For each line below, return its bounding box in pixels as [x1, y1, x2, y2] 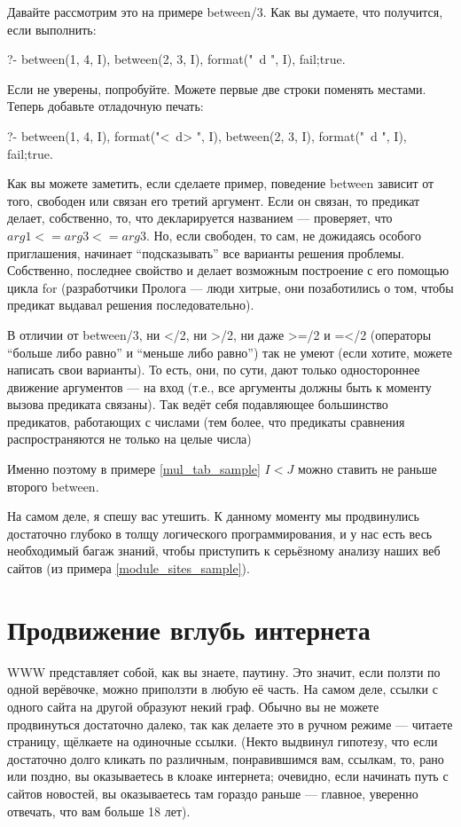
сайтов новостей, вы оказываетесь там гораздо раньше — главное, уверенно [7, 784, 418, 802]
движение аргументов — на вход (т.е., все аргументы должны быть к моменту [7, 377, 432, 396]
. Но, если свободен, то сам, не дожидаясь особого [145, 225, 421, 244]
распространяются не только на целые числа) [7, 429, 252, 448]
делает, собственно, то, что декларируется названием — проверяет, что [7, 209, 393, 227]
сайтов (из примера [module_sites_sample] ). [7, 559, 250, 578]
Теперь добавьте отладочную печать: [7, 97, 204, 115]
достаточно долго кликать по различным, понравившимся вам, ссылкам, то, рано [7, 749, 444, 768]
